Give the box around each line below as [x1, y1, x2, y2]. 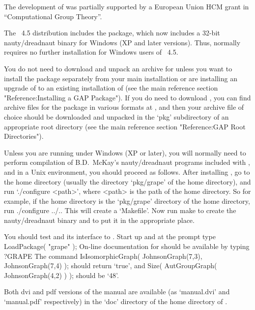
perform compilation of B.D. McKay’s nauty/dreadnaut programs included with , [4, 157, 250, 167]
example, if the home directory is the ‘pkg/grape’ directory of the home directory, [4, 195, 250, 206]
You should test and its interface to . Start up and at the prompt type [4, 231, 216, 242]
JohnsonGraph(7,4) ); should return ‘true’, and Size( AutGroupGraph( [4, 260, 217, 271]
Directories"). [4, 131, 44, 141]
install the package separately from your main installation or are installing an [4, 73, 237, 83]
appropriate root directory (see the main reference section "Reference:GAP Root [4, 121, 246, 131]
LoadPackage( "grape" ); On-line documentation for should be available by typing [4, 241, 250, 251]
